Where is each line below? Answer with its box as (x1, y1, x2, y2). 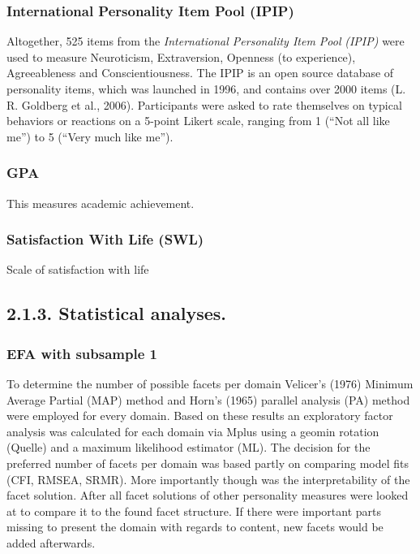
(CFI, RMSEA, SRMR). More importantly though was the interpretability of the (6, 470, 410, 487)
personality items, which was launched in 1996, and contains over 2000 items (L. (6, 80, 406, 97)
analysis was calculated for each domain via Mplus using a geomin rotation (6, 422, 379, 439)
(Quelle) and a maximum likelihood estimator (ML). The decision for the (6, 439, 371, 456)
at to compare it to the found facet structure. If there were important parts (6, 502, 382, 519)
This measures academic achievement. (6, 194, 195, 211)
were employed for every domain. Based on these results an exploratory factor (6, 407, 393, 424)
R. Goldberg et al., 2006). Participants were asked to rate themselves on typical (6, 96, 402, 113)
